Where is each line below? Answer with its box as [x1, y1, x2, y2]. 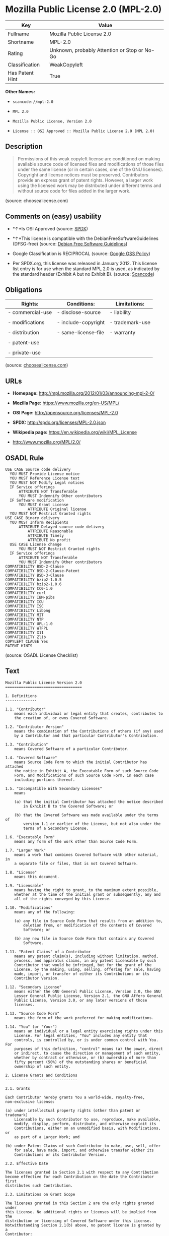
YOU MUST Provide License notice [10, 471, 80, 476]
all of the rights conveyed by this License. [14, 896, 112, 901]
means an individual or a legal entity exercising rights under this [14, 1028, 163, 1034]
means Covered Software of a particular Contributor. [14, 746, 129, 752]
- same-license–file [57, 329, 105, 336]
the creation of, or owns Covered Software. [14, 715, 109, 720]
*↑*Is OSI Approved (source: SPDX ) [12, 225, 88, 231]
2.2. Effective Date [5, 1161, 49, 1166]
